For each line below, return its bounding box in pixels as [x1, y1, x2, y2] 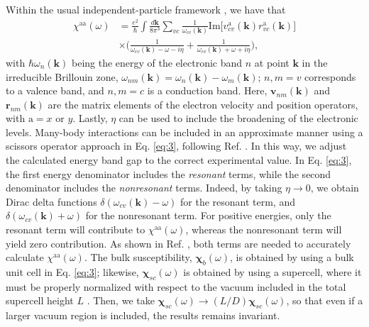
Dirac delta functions [6, 194, 97, 209]
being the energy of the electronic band [72, 55, 243, 70]
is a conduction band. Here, [147, 83, 268, 98]
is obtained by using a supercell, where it [183, 265, 362, 279]
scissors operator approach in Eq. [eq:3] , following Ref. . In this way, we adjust [6, 138, 347, 153]
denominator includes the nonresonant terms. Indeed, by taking [6, 180, 282, 195]
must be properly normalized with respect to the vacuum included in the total [6, 279, 346, 294]
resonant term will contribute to [6, 222, 145, 237]
